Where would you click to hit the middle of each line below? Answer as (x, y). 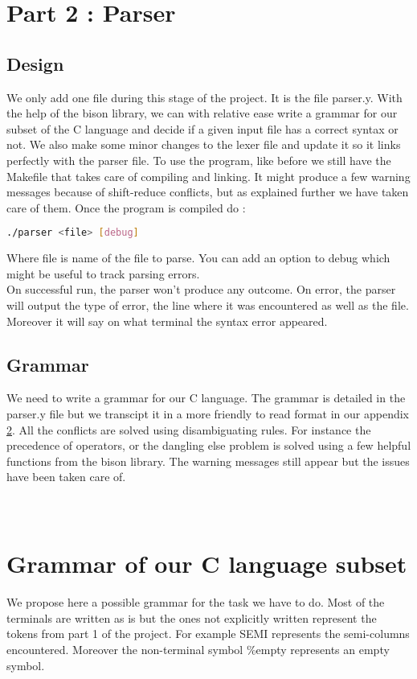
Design (35, 63)
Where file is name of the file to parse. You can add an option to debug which (198, 258)
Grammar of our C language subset (207, 564)
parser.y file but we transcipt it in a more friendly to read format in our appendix (208, 413)
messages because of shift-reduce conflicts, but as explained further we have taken (208, 192)
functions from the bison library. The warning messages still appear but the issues (208, 461)
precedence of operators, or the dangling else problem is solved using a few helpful (209, 445)
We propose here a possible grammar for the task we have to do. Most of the (196, 602)
